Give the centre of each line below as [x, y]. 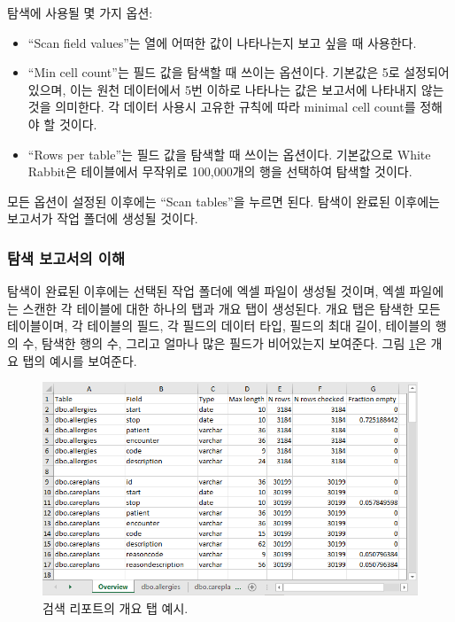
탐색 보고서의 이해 [66, 257]
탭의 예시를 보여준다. [80, 360]
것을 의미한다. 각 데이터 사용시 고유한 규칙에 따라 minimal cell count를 [222, 107]
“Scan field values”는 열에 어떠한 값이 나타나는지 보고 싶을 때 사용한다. [222, 42]
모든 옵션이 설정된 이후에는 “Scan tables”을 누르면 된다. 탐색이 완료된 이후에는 [224, 201]
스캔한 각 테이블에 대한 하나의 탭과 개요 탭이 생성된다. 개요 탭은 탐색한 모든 [231, 308]
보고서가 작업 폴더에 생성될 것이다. [103, 218]
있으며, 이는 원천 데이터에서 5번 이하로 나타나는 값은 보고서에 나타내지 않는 [236, 89]
